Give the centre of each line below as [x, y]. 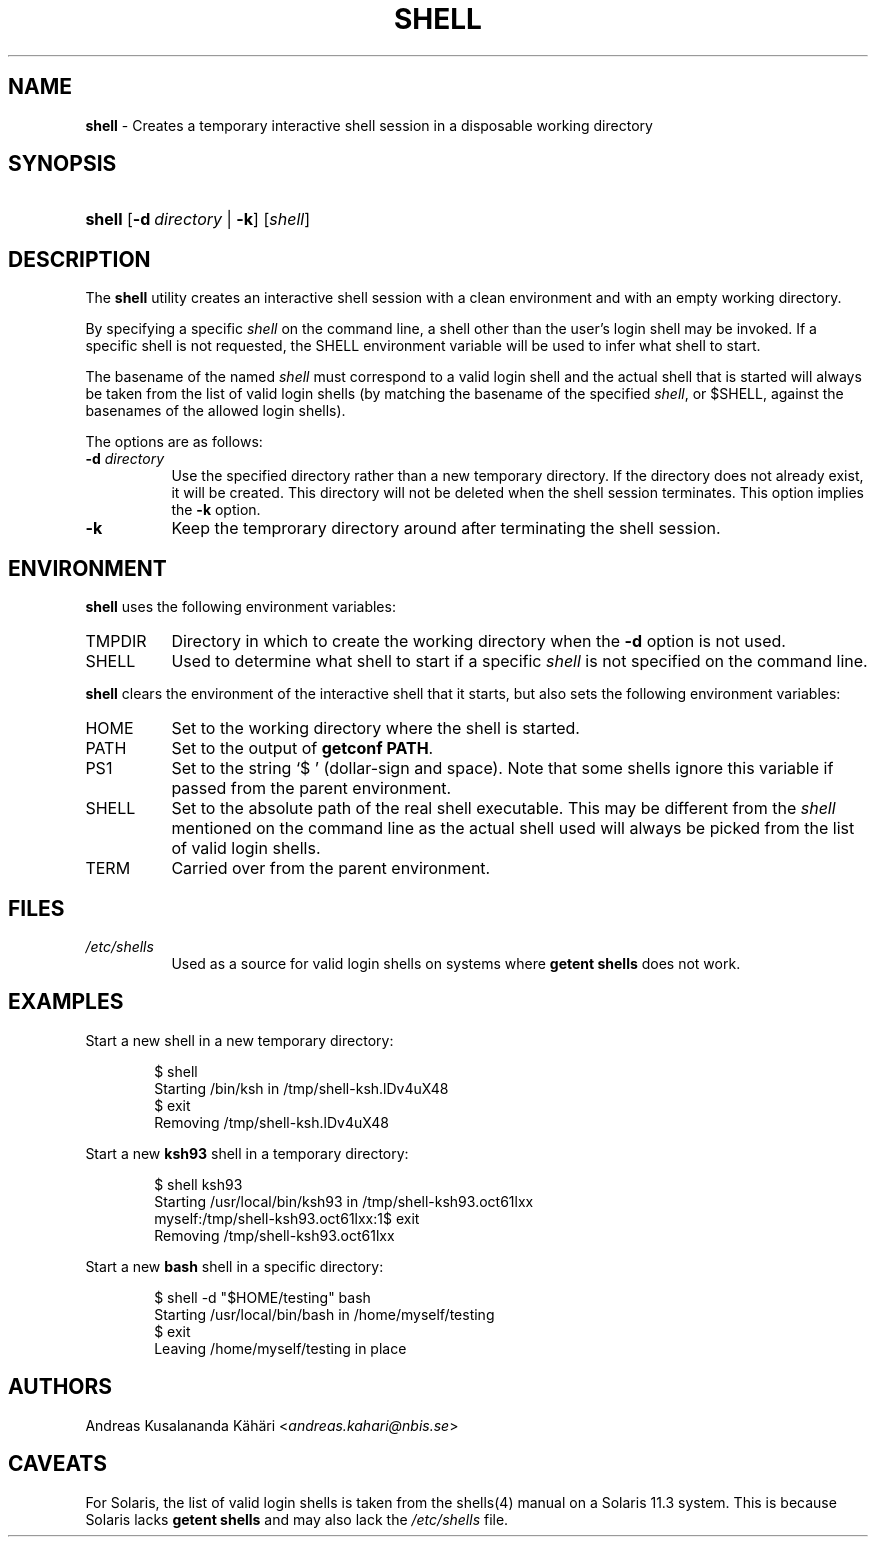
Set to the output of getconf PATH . [302, 748]
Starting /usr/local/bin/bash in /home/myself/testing [324, 1314]
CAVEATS [57, 1464]
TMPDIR [116, 641]
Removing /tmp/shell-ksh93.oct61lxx [274, 1235]
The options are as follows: [174, 442]
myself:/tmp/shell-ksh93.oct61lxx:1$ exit [287, 1218]
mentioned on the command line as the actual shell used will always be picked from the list [513, 828]
